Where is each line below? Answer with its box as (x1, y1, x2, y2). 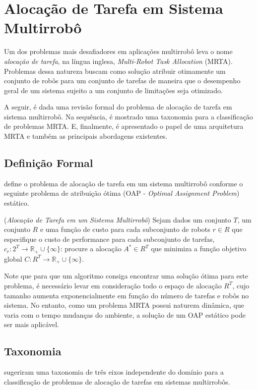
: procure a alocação (60, 243, 122, 254)
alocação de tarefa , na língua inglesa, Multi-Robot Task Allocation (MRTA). (4, 56, 233, 66)
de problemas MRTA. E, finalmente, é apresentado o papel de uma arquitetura (4, 121, 244, 131)
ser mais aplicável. (4, 319, 60, 330)
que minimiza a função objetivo (151, 243, 247, 254)
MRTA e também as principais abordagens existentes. (4, 131, 168, 141)
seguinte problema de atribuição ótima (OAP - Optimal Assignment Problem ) (4, 188, 240, 198)
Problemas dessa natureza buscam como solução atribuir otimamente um (4, 65, 226, 76)
